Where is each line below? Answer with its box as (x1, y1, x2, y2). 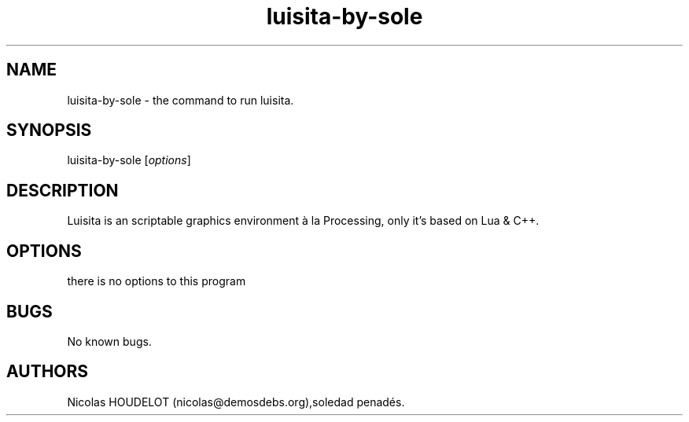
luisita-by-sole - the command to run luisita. (67, 93, 294, 107)
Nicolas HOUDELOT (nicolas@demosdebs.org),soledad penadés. (67, 394, 405, 409)
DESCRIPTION (6, 180, 119, 200)
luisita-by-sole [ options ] (67, 153, 191, 167)
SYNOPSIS (6, 120, 92, 141)
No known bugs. (67, 334, 152, 348)
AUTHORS (6, 361, 89, 382)
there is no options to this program (67, 274, 246, 288)
